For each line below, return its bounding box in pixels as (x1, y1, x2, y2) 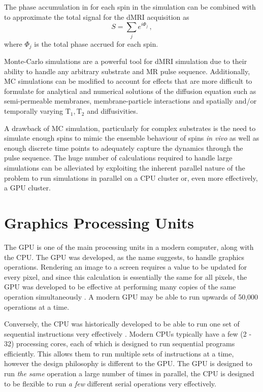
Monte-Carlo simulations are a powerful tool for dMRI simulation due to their (4, 56, 247, 67)
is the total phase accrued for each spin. (34, 38, 158, 49)
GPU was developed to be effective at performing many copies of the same (4, 281, 236, 292)
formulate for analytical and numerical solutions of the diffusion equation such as (4, 85, 256, 96)
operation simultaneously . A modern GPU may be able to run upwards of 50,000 (4, 291, 258, 302)
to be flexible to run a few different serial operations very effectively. (4, 378, 216, 388)
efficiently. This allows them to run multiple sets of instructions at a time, (4, 348, 234, 358)
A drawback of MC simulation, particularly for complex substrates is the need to (4, 122, 256, 133)
